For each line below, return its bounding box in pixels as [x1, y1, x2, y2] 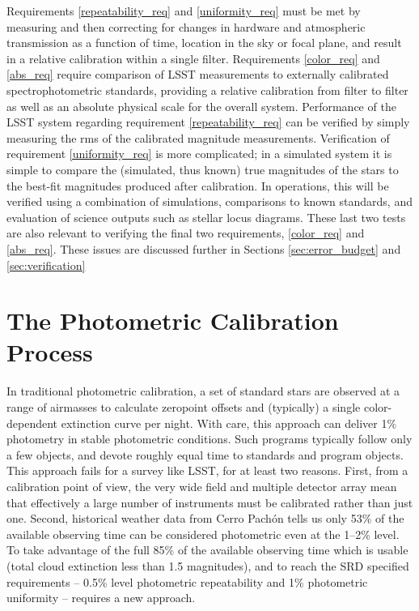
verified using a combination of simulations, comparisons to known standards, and [6, 193, 413, 210]
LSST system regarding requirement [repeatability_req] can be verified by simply [6, 113, 410, 130]
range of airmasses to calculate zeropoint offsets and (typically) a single [6, 399, 361, 415]
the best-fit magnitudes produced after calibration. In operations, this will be [6, 177, 389, 194]
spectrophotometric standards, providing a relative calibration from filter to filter [6, 81, 408, 98]
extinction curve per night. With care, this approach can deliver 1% [61, 414, 397, 431]
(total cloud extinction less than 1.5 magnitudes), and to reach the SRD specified [6, 557, 409, 574]
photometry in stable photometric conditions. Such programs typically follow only [6, 430, 413, 447]
